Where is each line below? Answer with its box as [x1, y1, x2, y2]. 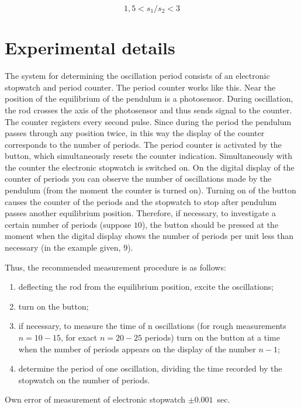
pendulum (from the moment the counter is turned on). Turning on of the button [5, 184, 296, 196]
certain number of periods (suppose [5, 218, 132, 230]
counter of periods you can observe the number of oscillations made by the [5, 172, 272, 185]
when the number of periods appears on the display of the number [18, 342, 256, 355]
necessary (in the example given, [5, 241, 121, 254]
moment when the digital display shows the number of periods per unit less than [5, 230, 294, 242]
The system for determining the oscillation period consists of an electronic [5, 70, 270, 82]
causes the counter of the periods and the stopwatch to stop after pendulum [5, 195, 277, 207]
